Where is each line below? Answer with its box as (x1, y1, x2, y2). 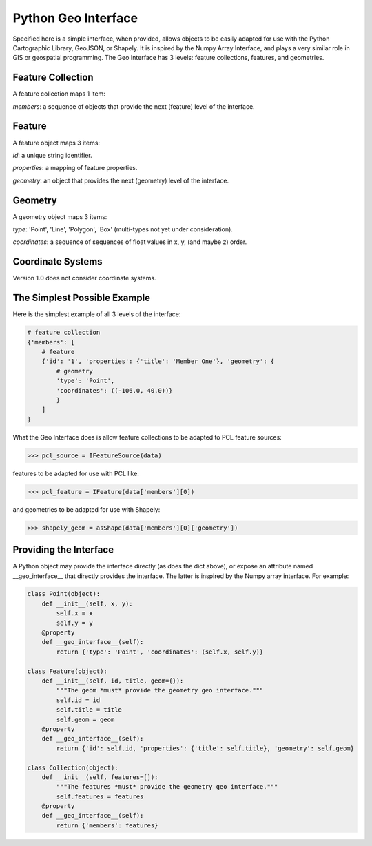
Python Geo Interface (12, 10, 138, 25)
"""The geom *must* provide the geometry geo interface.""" (56, 686, 264, 694)
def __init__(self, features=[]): (41, 773, 158, 781)
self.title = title (56, 706, 122, 714)
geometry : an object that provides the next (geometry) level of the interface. (12, 176, 229, 185)
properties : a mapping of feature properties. (12, 164, 138, 172)
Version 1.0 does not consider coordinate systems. (12, 274, 156, 282)
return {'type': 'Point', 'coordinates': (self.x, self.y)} (56, 648, 264, 656)
